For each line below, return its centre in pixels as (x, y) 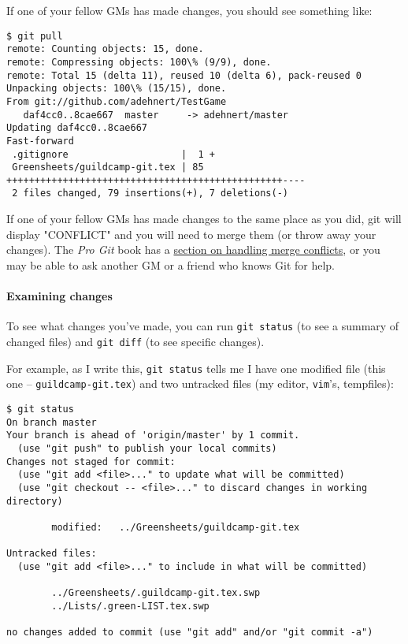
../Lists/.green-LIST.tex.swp (130, 606)
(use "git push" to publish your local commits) (147, 448)
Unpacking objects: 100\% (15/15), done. (117, 89)
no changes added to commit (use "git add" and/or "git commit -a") (190, 633)
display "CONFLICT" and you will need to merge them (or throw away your (191, 234)
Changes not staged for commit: (91, 462)
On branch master (52, 422)
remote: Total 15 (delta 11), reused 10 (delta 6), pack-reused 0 (184, 75)
